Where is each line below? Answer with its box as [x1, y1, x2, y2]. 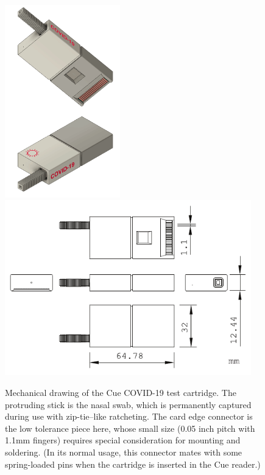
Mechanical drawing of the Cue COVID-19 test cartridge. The [5, 386, 236, 398]
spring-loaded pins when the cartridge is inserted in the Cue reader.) [5, 457, 261, 470]
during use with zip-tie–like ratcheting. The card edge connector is [5, 410, 253, 423]
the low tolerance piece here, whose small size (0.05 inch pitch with [5, 421, 255, 434]
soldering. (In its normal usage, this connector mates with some [5, 445, 242, 458]
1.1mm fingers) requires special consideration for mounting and [5, 434, 241, 446]
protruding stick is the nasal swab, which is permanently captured [5, 398, 252, 411]
